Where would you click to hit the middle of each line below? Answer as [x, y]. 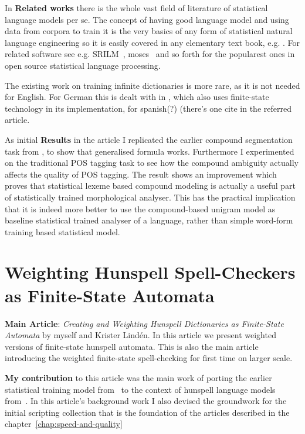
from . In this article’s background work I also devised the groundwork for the [146, 401]
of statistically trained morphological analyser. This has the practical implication [150, 197]
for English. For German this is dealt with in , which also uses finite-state [137, 97]
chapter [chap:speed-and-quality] [64, 424]
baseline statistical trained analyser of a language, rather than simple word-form [149, 220]
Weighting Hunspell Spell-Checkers [150, 272]
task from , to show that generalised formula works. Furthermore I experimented [150, 151]
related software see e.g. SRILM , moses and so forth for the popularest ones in [150, 54]
